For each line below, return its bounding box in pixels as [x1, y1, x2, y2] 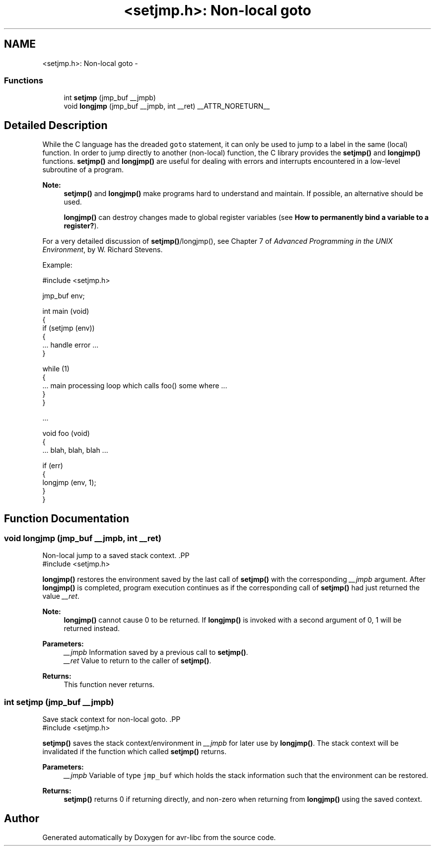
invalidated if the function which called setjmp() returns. [42, 747, 226, 756]
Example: [42, 261, 72, 270]
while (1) [42, 364, 70, 373]
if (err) [42, 461, 63, 470]
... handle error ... [42, 341, 99, 350]
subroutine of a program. [42, 165, 124, 174]
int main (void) [42, 307, 89, 316]
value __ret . [42, 592, 79, 601]
